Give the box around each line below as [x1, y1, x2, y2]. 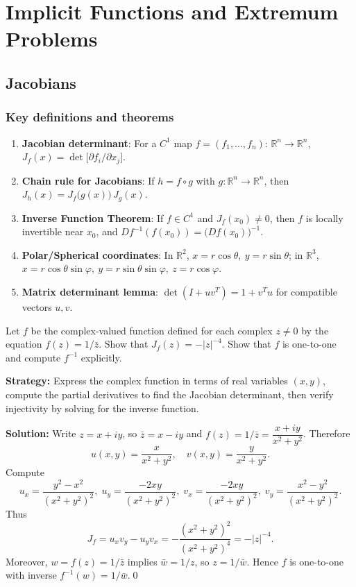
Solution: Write [6, 426, 76, 441]
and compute [6, 350, 61, 364]
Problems [6, 24, 98, 53]
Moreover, [6, 554, 48, 568]
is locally [305, 210, 344, 225]
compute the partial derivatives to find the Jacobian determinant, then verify [6, 387, 334, 401]
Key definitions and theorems [6, 108, 174, 126]
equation [6, 337, 42, 351]
